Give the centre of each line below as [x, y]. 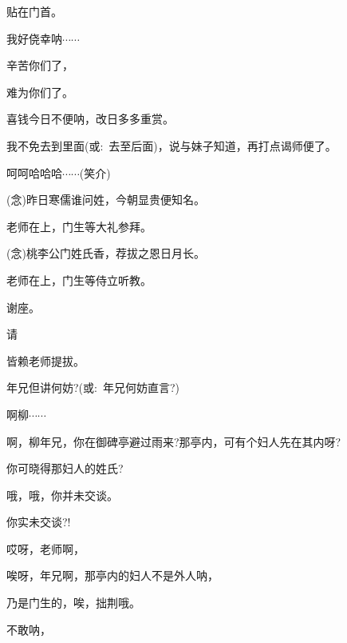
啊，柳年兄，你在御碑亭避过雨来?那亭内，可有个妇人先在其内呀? [174, 441]
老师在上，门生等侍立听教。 [79, 280]
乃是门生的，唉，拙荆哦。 [73, 603]
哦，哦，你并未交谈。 [62, 495]
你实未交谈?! [39, 522]
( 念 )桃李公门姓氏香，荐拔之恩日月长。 [106, 253]
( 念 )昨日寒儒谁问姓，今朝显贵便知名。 [106, 200]
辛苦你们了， [40, 65]
